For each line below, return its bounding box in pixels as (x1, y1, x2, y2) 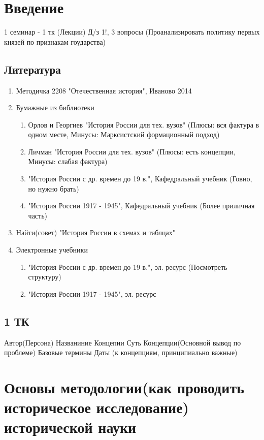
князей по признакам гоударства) (4, 36, 106, 47)
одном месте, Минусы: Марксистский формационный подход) (28, 129, 220, 140)
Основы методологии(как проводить (4, 377, 244, 397)
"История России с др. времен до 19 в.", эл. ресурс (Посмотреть (28, 261, 227, 272)
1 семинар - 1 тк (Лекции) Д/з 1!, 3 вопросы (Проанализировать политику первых (4, 26, 260, 37)
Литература (4, 61, 61, 77)
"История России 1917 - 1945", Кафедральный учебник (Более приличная (28, 200, 255, 211)
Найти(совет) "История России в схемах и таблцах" (16, 227, 175, 238)
